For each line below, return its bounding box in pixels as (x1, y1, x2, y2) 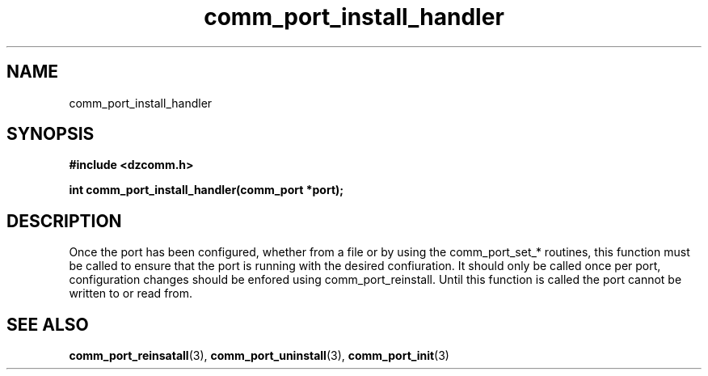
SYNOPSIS (6, 124, 95, 145)
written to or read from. (69, 286, 193, 301)
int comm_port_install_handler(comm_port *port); (69, 183, 344, 197)
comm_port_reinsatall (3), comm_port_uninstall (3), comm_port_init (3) (69, 349, 449, 363)
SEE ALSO (6, 314, 89, 335)
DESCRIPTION (6, 210, 122, 231)
